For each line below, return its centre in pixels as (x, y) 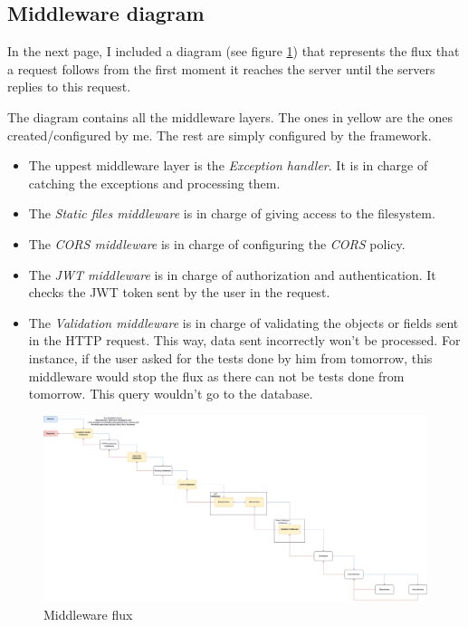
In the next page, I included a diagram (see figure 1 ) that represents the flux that (234, 51)
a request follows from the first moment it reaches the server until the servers (221, 68)
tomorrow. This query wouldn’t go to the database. (171, 394)
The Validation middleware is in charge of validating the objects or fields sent (244, 322)
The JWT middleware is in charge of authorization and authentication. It (232, 274)
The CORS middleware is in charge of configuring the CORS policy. (217, 243)
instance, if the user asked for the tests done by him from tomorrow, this (230, 357)
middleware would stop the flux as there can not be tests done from (216, 376)
